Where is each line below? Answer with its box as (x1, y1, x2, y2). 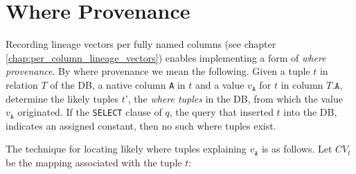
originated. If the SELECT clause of (17, 105, 162, 119)
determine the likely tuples (6, 91, 119, 105)
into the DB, (283, 105, 337, 119)
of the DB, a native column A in (50, 77, 186, 92)
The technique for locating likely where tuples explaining (6, 141, 247, 156)
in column (281, 77, 323, 92)
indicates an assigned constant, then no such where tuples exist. (6, 118, 276, 132)
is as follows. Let (261, 141, 332, 156)
